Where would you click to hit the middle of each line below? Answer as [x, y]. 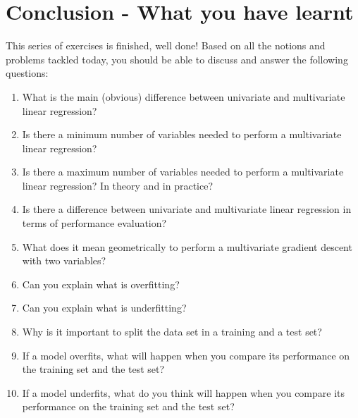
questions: [27, 73]
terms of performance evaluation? [94, 223]
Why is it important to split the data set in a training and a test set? [172, 332]
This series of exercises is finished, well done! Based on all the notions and [166, 45]
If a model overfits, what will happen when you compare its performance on [186, 355]
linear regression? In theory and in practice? [118, 185]
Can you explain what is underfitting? [104, 308]
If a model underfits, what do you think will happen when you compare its [184, 392]
